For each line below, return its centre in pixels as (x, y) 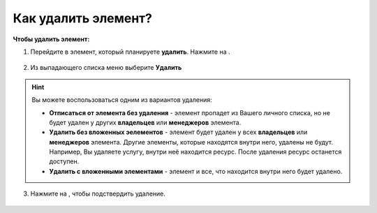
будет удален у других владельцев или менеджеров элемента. (145, 122)
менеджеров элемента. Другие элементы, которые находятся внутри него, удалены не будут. (191, 142)
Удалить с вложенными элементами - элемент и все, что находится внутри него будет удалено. (196, 171)
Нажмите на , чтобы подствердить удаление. (98, 194)
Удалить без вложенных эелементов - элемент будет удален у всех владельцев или (178, 132)
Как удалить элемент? (83, 18)
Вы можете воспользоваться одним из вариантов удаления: (122, 100)
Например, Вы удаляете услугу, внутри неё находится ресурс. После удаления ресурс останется (195, 152)
